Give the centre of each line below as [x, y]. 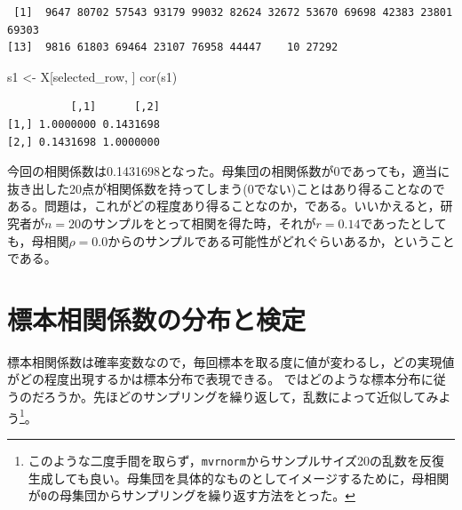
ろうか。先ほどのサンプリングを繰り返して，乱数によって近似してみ [241, 397]
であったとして [403, 223]
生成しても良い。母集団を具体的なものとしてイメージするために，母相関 [239, 478]
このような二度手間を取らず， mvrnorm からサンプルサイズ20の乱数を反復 [236, 460]
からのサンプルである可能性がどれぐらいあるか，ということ [281, 240]
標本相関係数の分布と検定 [157, 319]
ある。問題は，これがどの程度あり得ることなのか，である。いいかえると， [224, 206]
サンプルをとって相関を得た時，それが [205, 223]
